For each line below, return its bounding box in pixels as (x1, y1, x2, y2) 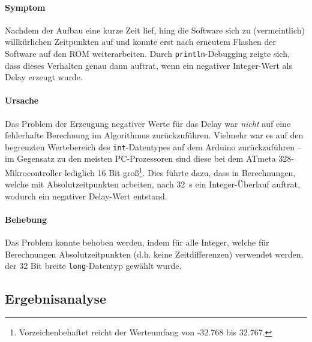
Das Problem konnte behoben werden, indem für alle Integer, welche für (5, 236, 269, 249)
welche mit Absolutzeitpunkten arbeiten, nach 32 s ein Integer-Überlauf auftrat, (5, 178, 300, 190)
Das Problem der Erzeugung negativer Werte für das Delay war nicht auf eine (5, 117, 291, 129)
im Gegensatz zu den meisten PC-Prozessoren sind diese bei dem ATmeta (5, 152, 276, 165)
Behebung (5, 213, 47, 226)
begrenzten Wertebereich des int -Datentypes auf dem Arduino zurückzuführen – (5, 140, 302, 153)
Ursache (5, 94, 39, 107)
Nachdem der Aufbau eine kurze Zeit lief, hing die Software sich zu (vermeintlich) (5, 23, 305, 36)
